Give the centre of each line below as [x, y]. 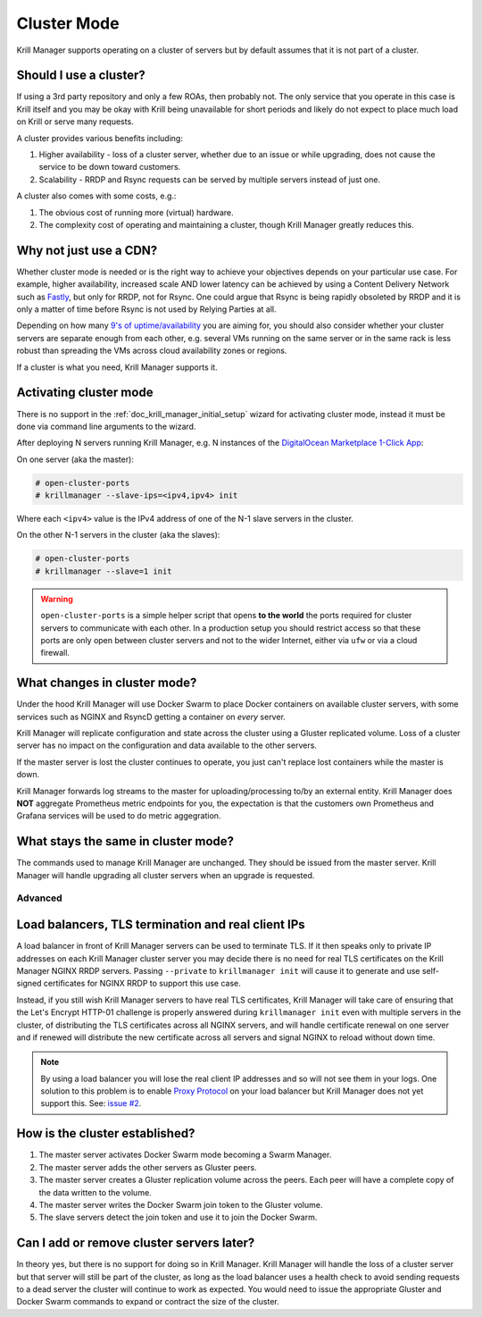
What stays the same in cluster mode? [125, 841]
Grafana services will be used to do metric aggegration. [119, 816]
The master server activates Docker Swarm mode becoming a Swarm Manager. [185, 1155]
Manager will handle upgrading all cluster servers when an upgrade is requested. [166, 875]
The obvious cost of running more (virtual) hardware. [136, 212]
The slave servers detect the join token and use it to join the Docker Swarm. [178, 1217]
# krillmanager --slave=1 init [104, 571]
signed [29, 984]
